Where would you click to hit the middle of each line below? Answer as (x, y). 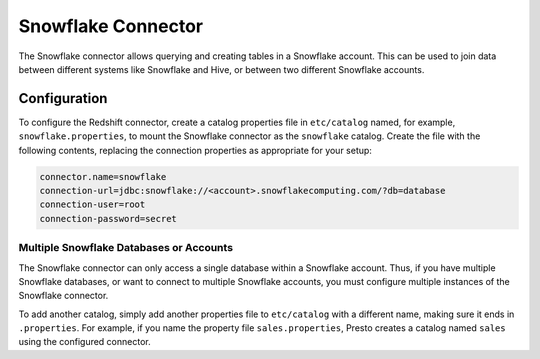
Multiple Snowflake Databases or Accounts (126, 248)
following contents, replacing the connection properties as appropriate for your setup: (195, 150)
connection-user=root (92, 204)
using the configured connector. (84, 342)
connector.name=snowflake (103, 176)
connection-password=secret (108, 218)
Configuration (63, 98)
